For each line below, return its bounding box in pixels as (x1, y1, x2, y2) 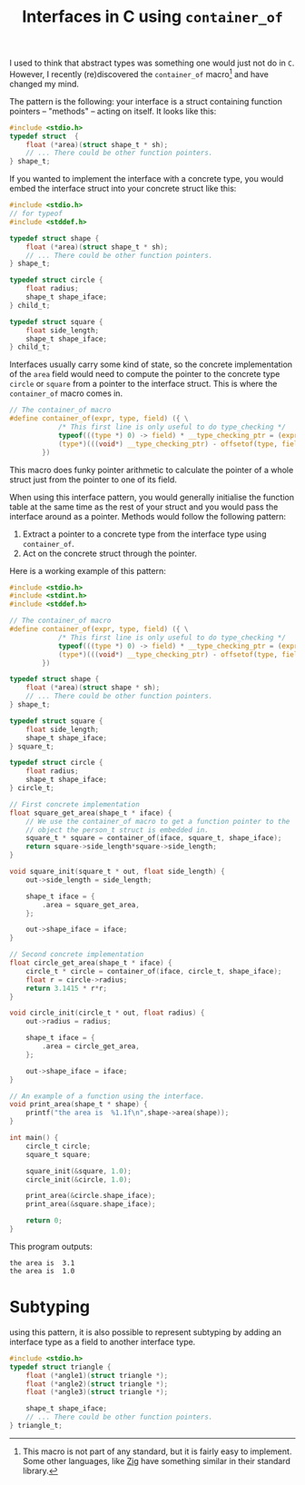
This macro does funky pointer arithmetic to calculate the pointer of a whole (9, 464, 294, 475)
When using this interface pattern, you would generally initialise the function (9, 491, 295, 502)
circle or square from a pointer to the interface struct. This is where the (9, 379, 278, 390)
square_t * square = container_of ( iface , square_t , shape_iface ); (25, 834, 282, 843)
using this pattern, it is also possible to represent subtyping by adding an (9, 1326, 281, 1337)
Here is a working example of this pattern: (9, 565, 166, 576)
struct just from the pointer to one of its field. (9, 474, 177, 485)
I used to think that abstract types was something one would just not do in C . (9, 57, 295, 69)
